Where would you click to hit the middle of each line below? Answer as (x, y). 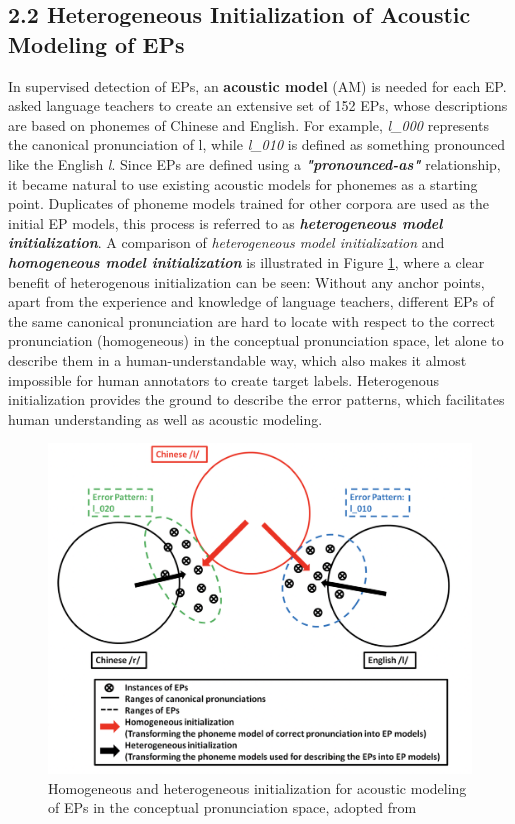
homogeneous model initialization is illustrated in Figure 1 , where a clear (246, 261)
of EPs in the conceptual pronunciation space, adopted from (232, 807)
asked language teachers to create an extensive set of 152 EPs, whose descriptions (258, 105)
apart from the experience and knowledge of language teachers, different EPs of (251, 301)
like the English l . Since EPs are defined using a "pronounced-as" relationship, (254, 163)
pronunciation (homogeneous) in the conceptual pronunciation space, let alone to (256, 340)
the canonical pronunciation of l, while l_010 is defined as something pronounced (257, 144)
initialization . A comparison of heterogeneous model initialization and (226, 242)
